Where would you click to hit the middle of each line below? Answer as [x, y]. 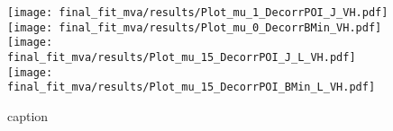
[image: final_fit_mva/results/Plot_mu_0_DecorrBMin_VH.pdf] [195, 27]
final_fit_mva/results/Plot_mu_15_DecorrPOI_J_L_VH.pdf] [182, 57]
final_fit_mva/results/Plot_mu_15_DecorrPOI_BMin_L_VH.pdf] [192, 87]
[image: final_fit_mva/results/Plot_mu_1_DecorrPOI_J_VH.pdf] [198, 13]
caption [28, 115]
